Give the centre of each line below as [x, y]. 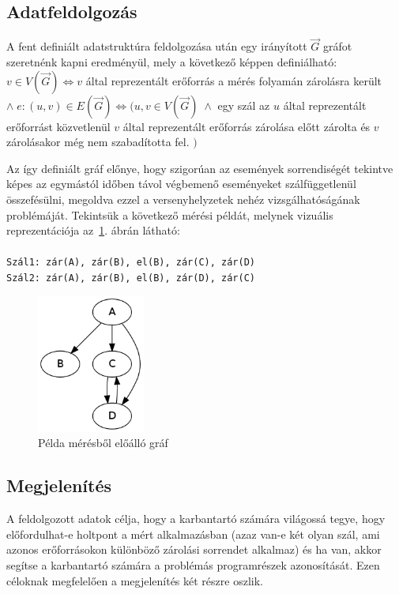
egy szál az [244, 105]
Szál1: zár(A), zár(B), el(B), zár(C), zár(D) [131, 263]
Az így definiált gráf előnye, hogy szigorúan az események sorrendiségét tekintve [200, 168]
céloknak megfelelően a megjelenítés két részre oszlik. [135, 580]
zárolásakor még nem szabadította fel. [98, 142]
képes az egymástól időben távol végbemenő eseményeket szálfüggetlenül [181, 184]
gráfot [338, 46]
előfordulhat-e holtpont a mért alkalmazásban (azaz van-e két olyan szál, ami [193, 534]
